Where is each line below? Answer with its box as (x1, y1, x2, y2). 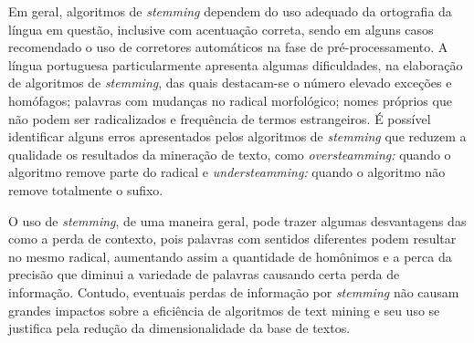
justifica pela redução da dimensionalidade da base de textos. (8, 318, 351, 338)
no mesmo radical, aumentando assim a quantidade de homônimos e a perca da (8, 246, 452, 265)
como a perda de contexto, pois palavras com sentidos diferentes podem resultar (8, 229, 457, 248)
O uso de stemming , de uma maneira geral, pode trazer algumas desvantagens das (8, 211, 467, 230)
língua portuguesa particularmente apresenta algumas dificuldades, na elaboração (8, 55, 463, 74)
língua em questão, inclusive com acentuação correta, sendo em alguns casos (8, 19, 434, 38)
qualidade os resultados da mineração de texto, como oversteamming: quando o (8, 144, 451, 163)
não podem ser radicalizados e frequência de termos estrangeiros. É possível (8, 109, 431, 128)
